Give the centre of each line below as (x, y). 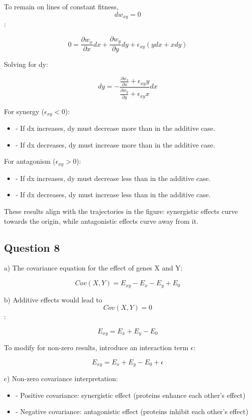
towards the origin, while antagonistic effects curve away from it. (101, 221)
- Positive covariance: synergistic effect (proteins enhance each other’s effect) (130, 395)
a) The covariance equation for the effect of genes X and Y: (93, 268)
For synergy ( (24, 111)
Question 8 (32, 247)
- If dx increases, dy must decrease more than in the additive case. (115, 128)
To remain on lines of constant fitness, (61, 6)
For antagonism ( (30, 161)
